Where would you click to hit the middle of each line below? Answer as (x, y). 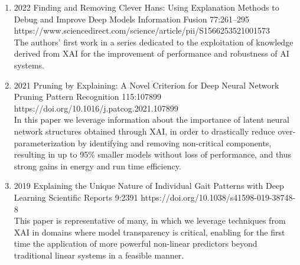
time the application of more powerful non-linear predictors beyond (136, 243)
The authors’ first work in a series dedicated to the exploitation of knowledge (154, 42)
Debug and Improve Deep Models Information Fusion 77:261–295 (132, 19)
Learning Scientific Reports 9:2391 (76, 197)
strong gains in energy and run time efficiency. (97, 166)
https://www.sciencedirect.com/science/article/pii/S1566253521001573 (142, 30)
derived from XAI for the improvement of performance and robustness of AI (151, 53)
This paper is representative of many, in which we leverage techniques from (150, 220)
